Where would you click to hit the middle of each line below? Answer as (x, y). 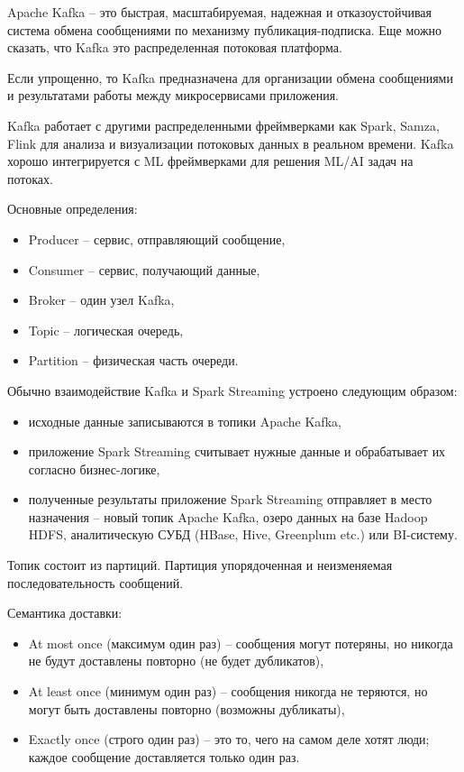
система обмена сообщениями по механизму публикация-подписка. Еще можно (225, 29)
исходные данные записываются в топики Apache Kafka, (185, 421)
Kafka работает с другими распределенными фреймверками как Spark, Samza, (223, 125)
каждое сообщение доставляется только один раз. (164, 756)
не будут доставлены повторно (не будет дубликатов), (176, 661)
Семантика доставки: (65, 613)
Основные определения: (73, 209)
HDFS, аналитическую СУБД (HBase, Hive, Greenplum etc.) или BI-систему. (243, 534)
